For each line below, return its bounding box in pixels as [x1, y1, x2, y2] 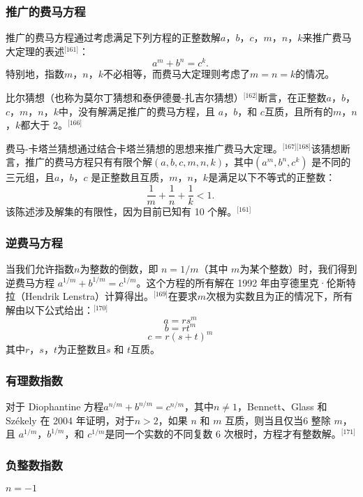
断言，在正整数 [258, 90, 327, 105]
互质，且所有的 [264, 103, 333, 118]
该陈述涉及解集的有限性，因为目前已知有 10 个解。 [6, 204, 237, 219]
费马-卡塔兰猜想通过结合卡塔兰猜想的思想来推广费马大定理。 [6, 141, 283, 155]
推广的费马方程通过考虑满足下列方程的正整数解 [6, 30, 221, 45]
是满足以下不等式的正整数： [208, 170, 336, 185]
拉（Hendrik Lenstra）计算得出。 [6, 289, 154, 303]
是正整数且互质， [91, 170, 170, 185]
